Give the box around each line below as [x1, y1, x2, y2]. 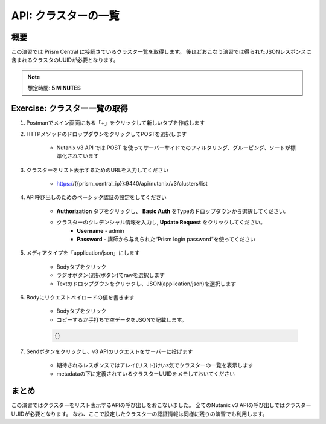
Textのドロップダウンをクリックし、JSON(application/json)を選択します [56, 280, 237, 287]
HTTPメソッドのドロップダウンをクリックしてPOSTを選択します [26, 130, 187, 137]
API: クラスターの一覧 [11, 9, 120, 22]
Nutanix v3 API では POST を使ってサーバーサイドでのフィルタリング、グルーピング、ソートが [56, 144, 291, 151]
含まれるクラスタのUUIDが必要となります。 [11, 56, 119, 64]
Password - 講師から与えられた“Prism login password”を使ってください [77, 236, 256, 243]
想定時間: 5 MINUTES [27, 85, 81, 92]
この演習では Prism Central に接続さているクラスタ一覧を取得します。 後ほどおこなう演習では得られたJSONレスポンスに [11, 48, 312, 56]
